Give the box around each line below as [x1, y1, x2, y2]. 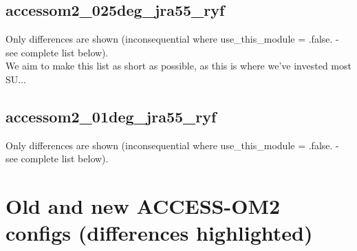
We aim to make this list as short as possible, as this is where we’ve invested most [6, 58, 351, 73]
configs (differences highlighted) [6, 219, 313, 247]
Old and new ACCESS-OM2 [6, 192, 281, 220]
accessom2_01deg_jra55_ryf [6, 105, 217, 127]
